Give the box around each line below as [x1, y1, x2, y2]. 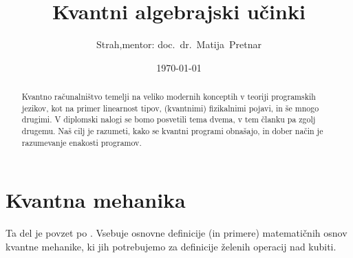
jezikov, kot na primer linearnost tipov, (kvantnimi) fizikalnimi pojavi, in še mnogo [21, 102, 319, 114]
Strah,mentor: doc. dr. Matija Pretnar [96, 37, 261, 52]
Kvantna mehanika [6, 186, 186, 214]
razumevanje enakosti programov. [21, 136, 142, 148]
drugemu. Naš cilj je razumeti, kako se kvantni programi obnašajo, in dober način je [21, 125, 323, 137]
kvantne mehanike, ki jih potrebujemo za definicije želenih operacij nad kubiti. [6, 239, 336, 253]
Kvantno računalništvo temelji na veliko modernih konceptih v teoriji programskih [21, 91, 316, 103]
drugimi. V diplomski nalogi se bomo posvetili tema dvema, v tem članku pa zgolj [21, 114, 316, 125]
